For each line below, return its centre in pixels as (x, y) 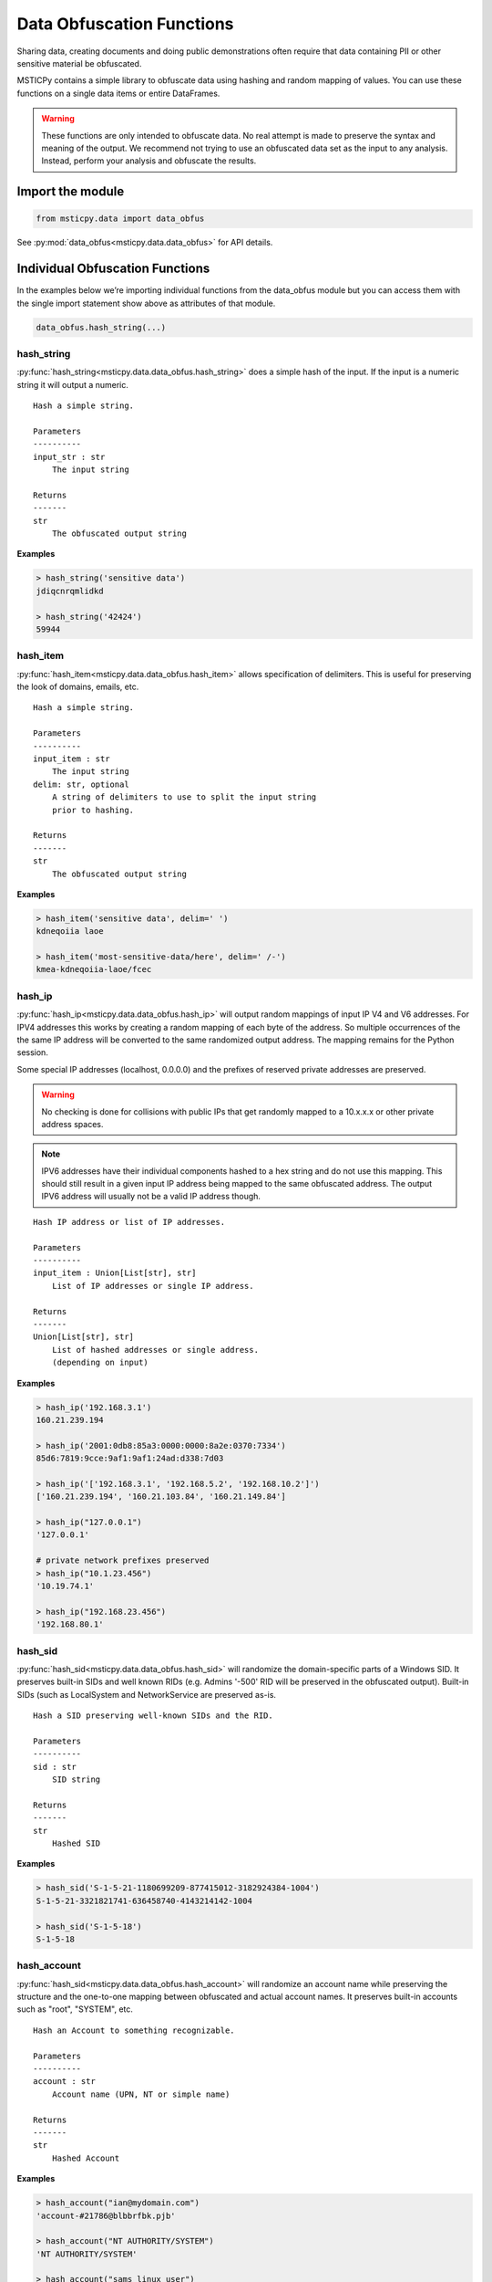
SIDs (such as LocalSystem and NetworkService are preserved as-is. (147, 1694)
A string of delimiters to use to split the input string (184, 797)
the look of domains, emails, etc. (78, 687)
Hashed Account (86, 2158)
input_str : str (69, 457)
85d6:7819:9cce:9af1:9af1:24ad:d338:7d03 (130, 1459)
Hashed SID (76, 1843)
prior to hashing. (93, 810)
